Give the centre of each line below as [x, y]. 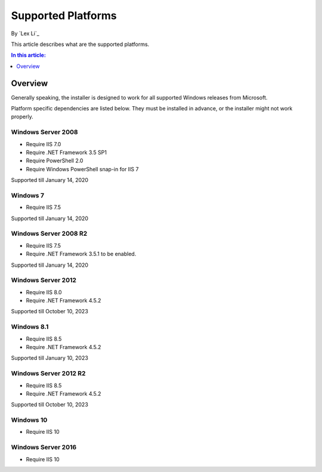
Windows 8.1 [30, 327]
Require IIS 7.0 [44, 144]
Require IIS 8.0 [44, 292]
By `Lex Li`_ [25, 33]
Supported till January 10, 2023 [50, 358]
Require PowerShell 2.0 [55, 161]
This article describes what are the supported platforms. [80, 44]
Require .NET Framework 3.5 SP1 [66, 152]
